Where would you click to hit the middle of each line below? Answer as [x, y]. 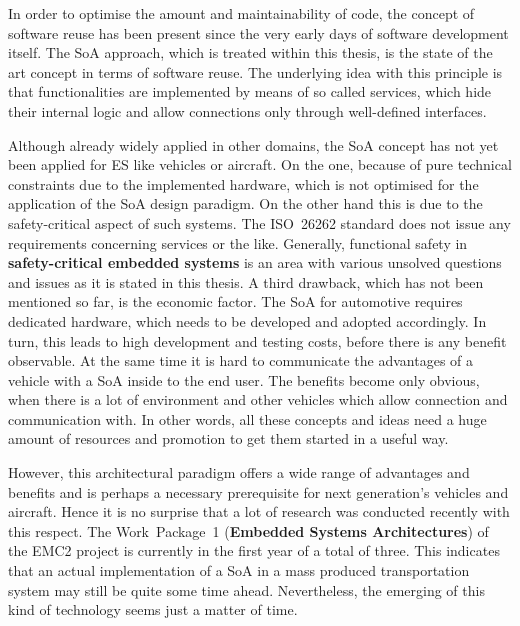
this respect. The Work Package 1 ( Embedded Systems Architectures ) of [248, 530]
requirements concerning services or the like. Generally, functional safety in [238, 242]
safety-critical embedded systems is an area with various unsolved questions [255, 262]
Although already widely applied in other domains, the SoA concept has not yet [253, 144]
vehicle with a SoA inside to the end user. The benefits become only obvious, [244, 379]
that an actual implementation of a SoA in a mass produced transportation [239, 570]
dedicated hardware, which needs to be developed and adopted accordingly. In [247, 320]
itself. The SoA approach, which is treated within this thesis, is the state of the [250, 52]
